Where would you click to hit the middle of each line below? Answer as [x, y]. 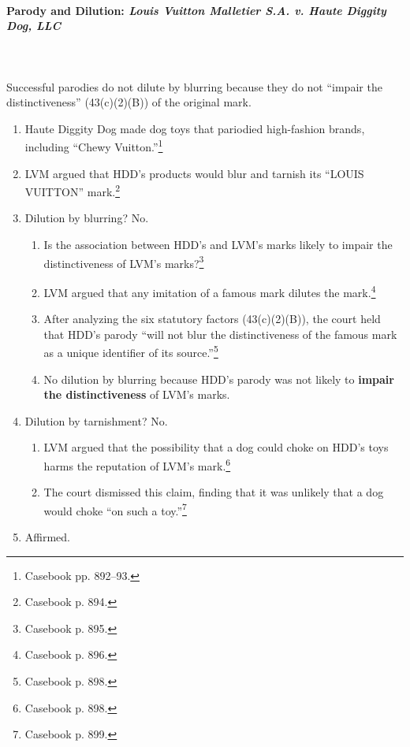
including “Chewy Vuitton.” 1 [94, 146]
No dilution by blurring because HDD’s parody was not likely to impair [219, 379]
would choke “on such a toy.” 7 [115, 509]
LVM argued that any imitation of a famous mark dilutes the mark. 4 [210, 291]
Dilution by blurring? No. [87, 218]
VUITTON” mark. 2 [73, 190]
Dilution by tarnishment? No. [96, 420]
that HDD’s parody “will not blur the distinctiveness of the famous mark [220, 334]
